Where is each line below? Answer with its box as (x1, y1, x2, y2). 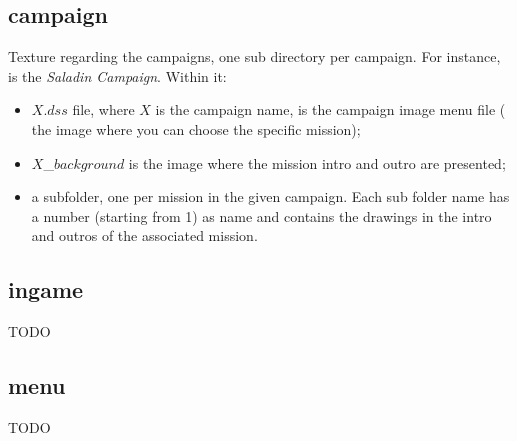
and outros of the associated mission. (31, 225, 258, 246)
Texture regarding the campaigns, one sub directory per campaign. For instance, (8, 46, 501, 67)
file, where (72, 99, 135, 120)
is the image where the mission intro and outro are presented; (128, 152, 506, 173)
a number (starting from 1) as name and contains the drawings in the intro (31, 205, 492, 226)
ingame (8, 274, 84, 305)
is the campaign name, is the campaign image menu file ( (155, 99, 506, 120)
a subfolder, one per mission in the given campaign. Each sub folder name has (31, 186, 510, 207)
